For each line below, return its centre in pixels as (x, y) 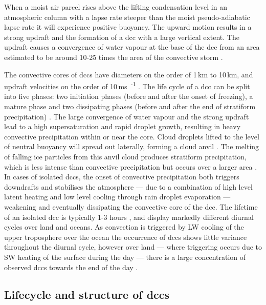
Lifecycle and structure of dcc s (87, 294)
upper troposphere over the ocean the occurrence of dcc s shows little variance (126, 237)
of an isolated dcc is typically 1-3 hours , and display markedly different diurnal (129, 217)
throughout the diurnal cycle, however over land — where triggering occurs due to (133, 247)
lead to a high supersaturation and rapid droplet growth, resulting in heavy (123, 126)
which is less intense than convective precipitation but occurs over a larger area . (131, 166)
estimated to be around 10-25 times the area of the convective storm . (114, 57)
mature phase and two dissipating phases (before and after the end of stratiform (130, 106)
